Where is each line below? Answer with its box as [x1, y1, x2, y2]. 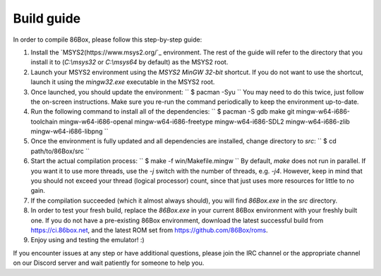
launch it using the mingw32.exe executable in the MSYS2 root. [30, 78, 215, 86]
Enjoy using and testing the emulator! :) [30, 236, 145, 244]
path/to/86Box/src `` [30, 147, 90, 155]
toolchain [30, 117, 58, 126]
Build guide [13, 11, 81, 26]
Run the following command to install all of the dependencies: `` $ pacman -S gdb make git [30, 107, 295, 116]
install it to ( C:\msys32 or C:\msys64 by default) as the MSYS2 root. [30, 58, 229, 66]
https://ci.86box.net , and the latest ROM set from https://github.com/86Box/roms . [30, 226, 268, 234]
